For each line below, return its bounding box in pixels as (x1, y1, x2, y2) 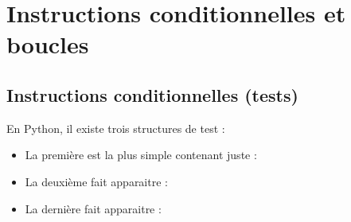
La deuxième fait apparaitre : (25, 173, 168, 189)
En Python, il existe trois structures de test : (6, 119, 225, 136)
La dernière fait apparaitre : (25, 200, 162, 216)
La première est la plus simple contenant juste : (25, 146, 257, 163)
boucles (6, 28, 89, 60)
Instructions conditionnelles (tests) (6, 82, 298, 107)
